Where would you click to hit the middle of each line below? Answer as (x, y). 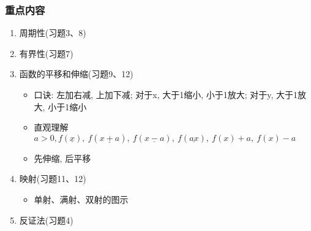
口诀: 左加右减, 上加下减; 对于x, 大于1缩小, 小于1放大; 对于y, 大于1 (166, 94)
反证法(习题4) (46, 220)
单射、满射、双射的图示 (81, 199)
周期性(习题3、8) (53, 33)
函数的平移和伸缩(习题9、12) (76, 74)
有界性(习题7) (46, 53)
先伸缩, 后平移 (62, 158)
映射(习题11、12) (53, 179)
